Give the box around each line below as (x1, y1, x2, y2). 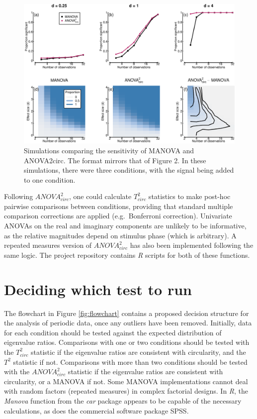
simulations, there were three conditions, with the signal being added (24, 165, 234, 175)
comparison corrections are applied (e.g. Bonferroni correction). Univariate (4, 210, 232, 221)
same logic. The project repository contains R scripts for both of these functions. (4, 249, 250, 260)
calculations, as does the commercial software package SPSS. (4, 405, 189, 416)
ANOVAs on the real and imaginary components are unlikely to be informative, (4, 220, 247, 231)
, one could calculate (69, 191, 132, 202)
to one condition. (24, 174, 76, 185)
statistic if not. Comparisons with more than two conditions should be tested (13, 356, 248, 367)
